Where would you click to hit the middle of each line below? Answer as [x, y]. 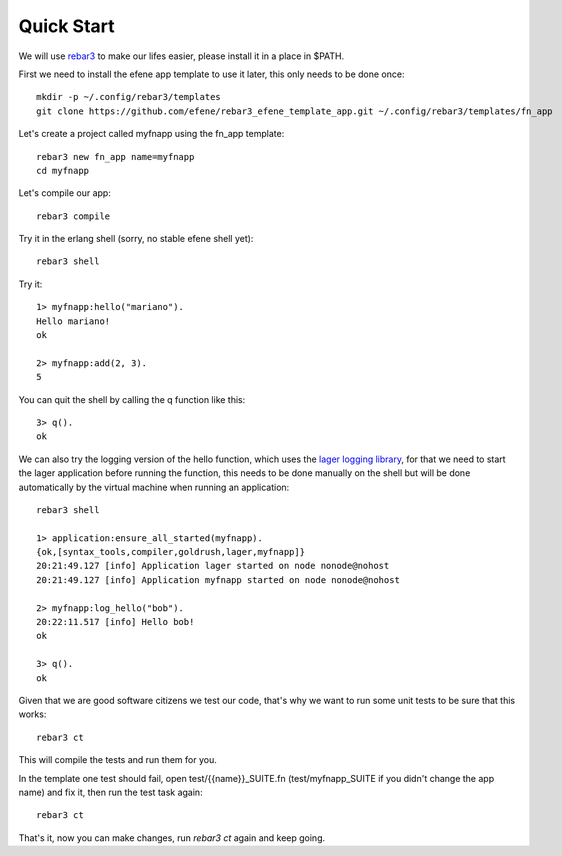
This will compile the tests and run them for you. [117, 760]
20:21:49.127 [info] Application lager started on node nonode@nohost [213, 566]
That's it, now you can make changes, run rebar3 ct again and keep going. [171, 837]
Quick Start [66, 26]
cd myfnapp [63, 170]
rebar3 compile [73, 216]
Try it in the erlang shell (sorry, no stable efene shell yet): [136, 239]
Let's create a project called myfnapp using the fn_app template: [151, 134]
